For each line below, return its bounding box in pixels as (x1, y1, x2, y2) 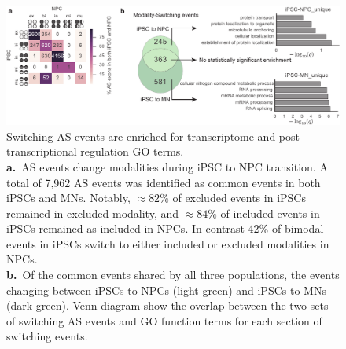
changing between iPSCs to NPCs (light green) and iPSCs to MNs (6, 281, 326, 298)
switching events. (6, 328, 88, 344)
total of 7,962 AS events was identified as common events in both (6, 174, 321, 190)
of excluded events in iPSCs (172, 189, 306, 206)
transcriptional (6, 143, 77, 160)
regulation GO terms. (80, 143, 184, 160)
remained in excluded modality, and (6, 204, 179, 221)
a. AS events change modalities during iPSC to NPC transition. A (6, 158, 328, 174)
